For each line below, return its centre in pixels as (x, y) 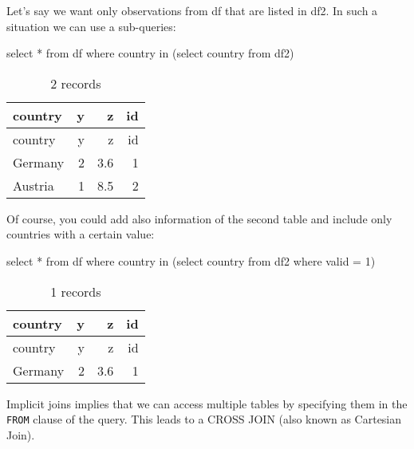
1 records (76, 291)
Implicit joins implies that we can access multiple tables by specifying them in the (207, 403)
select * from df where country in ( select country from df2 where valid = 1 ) (191, 260)
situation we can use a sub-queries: (91, 26)
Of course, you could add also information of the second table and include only (199, 218)
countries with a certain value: (81, 234)
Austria (34, 185)
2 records (76, 83)
